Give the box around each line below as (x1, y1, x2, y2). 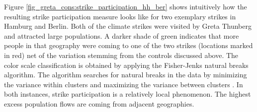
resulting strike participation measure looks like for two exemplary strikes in (4, 11, 236, 21)
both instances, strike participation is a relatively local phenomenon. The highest (4, 89, 251, 99)
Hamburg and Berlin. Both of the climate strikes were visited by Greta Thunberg (4, 21, 252, 31)
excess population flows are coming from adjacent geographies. (4, 98, 194, 109)
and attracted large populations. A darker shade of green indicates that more (4, 30, 239, 41)
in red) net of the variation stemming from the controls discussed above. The (4, 50, 239, 60)
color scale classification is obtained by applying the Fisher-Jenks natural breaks (4, 59, 249, 70)
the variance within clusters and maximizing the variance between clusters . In (4, 79, 243, 89)
